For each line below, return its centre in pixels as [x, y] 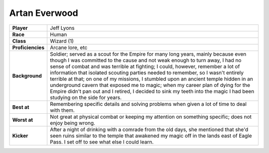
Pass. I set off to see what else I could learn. [102, 142]
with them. [62, 110]
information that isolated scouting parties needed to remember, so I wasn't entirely [147, 73]
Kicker [20, 136]
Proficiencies [28, 47]
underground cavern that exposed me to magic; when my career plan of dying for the [150, 85]
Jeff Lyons [62, 28]
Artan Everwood [44, 13]
